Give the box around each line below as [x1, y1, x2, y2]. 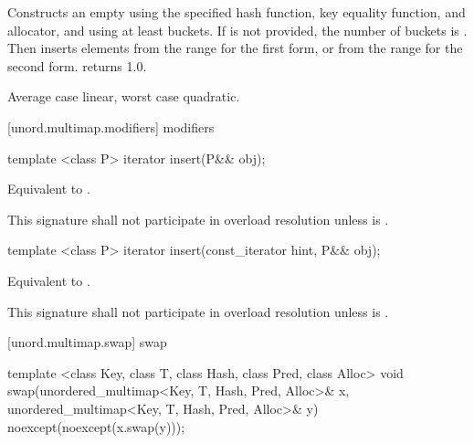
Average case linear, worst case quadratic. [7, 87, 240, 106]
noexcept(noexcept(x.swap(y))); [7, 417, 185, 436]
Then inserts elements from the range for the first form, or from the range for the [7, 38, 463, 58]
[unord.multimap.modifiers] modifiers [7, 117, 215, 136]
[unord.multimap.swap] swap [7, 332, 167, 352]
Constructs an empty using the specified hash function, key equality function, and [7, 3, 466, 21]
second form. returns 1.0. [7, 56, 147, 75]
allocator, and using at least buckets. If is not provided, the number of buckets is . [7, 20, 468, 39]
